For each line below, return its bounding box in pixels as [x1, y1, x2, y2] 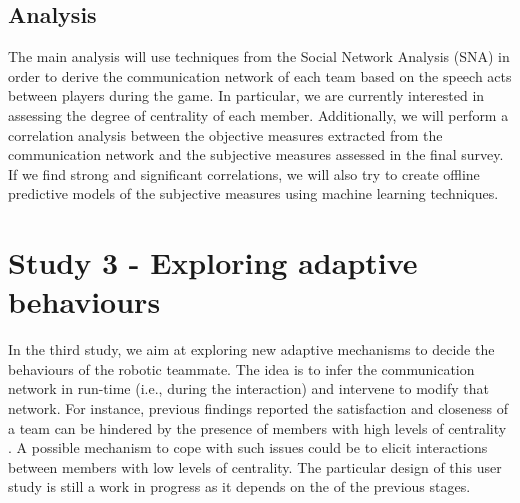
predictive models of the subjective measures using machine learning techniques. [8, 183, 499, 204]
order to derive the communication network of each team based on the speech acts [8, 65, 512, 86]
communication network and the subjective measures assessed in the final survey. [8, 144, 504, 165]
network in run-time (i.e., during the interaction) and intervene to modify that [8, 378, 489, 399]
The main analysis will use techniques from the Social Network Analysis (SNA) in [8, 46, 510, 67]
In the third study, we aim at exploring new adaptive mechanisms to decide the [8, 339, 495, 360]
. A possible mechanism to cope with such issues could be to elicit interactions [8, 437, 488, 458]
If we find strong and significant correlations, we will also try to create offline [8, 163, 480, 184]
